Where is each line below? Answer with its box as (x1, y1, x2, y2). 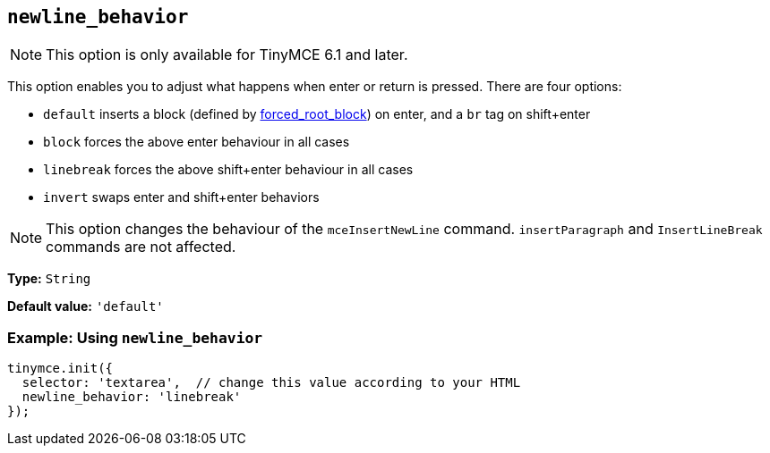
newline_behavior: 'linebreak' (21, 390, 242, 405)
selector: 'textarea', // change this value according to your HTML (21, 375, 521, 390)
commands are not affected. (46, 238, 236, 256)
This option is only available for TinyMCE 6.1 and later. (46, 46, 408, 64)
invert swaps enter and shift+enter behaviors (43, 189, 320, 206)
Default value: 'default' (7, 298, 164, 315)
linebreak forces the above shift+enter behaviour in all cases (43, 162, 414, 178)
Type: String (7, 271, 91, 287)
